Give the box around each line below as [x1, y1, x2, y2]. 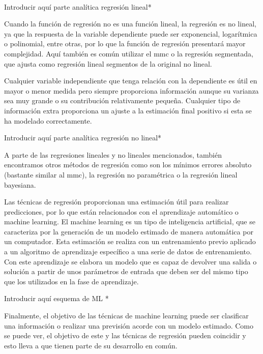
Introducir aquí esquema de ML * [4, 293, 109, 304]
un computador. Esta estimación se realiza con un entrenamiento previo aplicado [4, 236, 256, 247]
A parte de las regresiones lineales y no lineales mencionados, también [4, 149, 222, 160]
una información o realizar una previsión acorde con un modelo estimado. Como [4, 320, 253, 331]
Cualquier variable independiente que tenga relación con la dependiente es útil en [4, 75, 257, 86]
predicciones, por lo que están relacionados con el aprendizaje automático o [4, 206, 239, 217]
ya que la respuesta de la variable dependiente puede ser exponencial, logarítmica [4, 28, 257, 39]
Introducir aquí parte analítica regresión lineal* [4, 1, 152, 12]
